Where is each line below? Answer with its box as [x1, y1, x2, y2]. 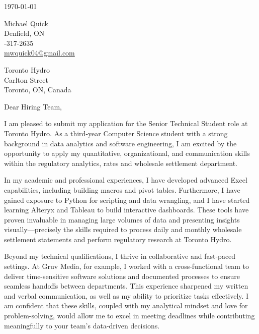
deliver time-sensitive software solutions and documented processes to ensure [4, 270, 240, 281]
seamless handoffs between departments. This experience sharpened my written [4, 281, 248, 291]
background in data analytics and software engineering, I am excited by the [4, 138, 237, 148]
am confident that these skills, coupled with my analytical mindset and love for [4, 300, 248, 311]
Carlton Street [4, 74, 48, 85]
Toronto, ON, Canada [4, 84, 71, 95]
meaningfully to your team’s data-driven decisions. [4, 320, 160, 330]
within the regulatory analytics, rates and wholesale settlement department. [4, 157, 238, 168]
